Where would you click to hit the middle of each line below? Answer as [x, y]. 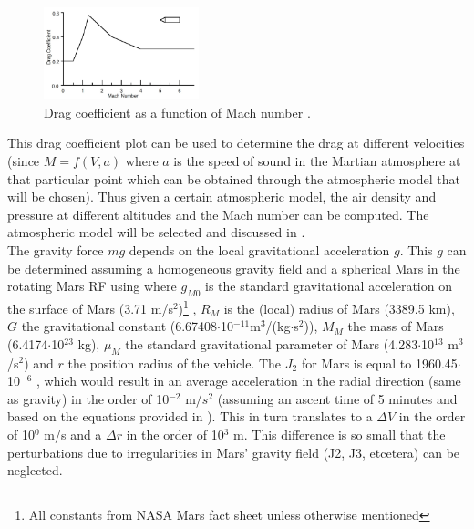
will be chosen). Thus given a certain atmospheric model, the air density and [222, 197]
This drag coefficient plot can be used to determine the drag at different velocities [236, 143]
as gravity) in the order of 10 [88, 398]
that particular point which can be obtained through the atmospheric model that [234, 178]
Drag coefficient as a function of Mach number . [177, 112]
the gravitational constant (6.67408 [119, 326]
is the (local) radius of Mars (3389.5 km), [339, 308]
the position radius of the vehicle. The [175, 363]
